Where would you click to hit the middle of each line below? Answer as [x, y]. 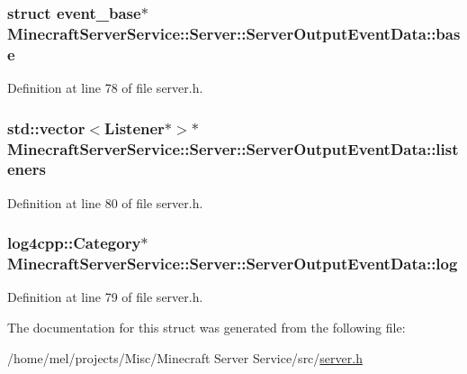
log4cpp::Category [74, 243]
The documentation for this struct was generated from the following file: [207, 328]
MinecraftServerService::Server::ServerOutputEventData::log [233, 264]
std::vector [46, 128]
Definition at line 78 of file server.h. [105, 88]
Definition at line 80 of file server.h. [105, 202]
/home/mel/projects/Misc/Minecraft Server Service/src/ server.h [185, 357]
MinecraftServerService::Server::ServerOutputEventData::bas [234, 33]
